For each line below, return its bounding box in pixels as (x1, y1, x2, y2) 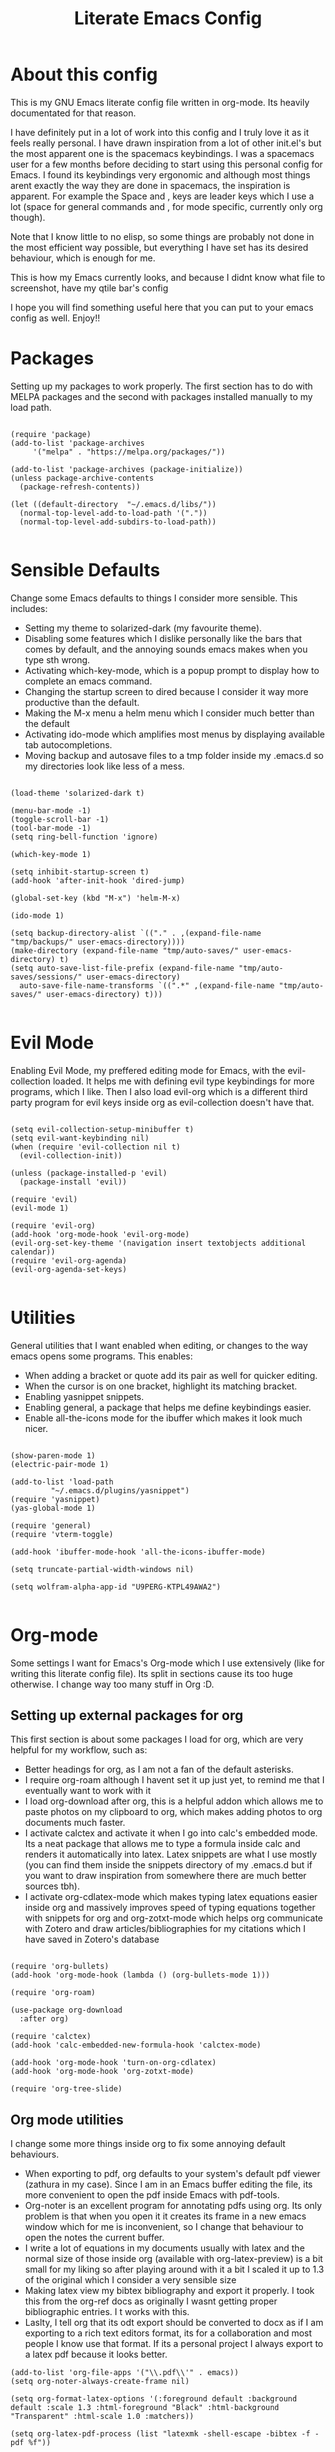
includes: (10, 602, 48, 614)
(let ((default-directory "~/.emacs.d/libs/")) (10, 499, 217, 509)
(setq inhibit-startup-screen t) (10, 867, 150, 877)
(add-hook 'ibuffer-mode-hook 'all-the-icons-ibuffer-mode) (10, 1547, 267, 1557)
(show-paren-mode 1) (10, 1450, 97, 1461)
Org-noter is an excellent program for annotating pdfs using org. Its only (24, 2200, 323, 2212)
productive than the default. (24, 696, 140, 708)
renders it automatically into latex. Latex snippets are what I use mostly (24, 1848, 318, 1861)
